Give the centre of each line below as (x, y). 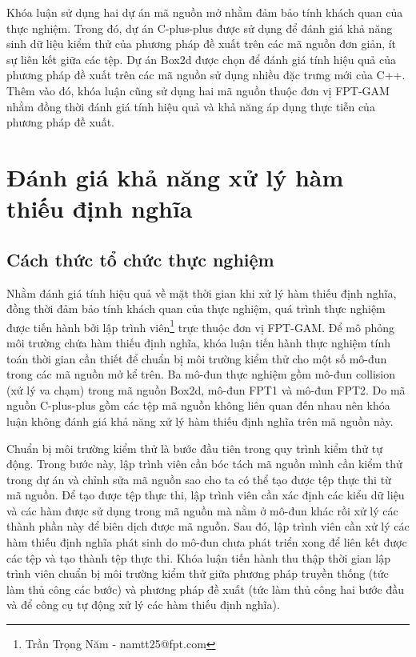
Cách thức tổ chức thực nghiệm (140, 259)
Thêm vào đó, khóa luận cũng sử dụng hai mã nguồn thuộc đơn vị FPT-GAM (198, 90)
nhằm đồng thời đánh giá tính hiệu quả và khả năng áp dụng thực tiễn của (191, 106)
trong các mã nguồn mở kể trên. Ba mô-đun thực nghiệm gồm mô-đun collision (201, 374)
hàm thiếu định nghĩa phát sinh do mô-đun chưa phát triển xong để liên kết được (207, 542)
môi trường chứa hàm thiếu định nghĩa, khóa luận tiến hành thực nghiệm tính (199, 342)
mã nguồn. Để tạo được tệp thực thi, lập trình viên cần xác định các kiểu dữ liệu (206, 495)
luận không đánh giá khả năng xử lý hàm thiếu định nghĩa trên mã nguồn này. (200, 421)
